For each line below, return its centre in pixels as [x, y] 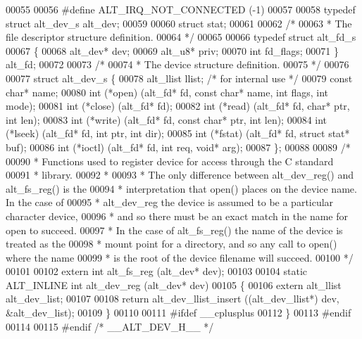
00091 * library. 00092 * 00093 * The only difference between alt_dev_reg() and [180, 175]
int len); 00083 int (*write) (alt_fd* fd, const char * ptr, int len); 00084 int [167, 119]
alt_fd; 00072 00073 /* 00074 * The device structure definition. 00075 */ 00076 [177, 64]
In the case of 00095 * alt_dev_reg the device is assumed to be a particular [170, 202]
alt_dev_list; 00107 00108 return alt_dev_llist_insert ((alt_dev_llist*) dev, [173, 299]
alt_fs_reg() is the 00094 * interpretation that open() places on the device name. [181, 188]
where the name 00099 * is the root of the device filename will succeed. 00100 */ [180, 257]
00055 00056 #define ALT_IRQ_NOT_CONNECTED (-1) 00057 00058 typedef [181, 9]
